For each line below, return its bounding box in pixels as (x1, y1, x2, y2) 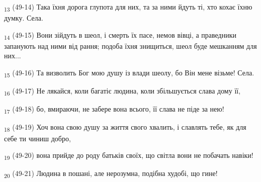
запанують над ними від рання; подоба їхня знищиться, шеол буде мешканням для (4, 40, 257, 51)
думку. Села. (4, 13, 43, 23)
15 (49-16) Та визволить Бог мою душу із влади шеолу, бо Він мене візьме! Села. (4, 67, 254, 79)
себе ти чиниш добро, (4, 133, 71, 143)
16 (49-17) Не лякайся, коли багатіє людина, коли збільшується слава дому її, (4, 85, 241, 97)
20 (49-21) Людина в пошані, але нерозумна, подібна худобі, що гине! (4, 168, 218, 180)
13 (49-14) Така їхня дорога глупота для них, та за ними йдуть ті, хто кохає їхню (4, 2, 252, 13)
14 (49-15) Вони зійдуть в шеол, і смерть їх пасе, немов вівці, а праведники (4, 29, 237, 41)
